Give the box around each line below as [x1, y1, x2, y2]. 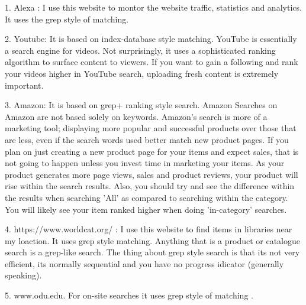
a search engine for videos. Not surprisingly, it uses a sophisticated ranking [5, 44, 276, 56]
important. [5, 79, 44, 91]
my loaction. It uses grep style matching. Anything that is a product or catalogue [5, 234, 300, 246]
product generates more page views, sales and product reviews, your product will [5, 168, 298, 180]
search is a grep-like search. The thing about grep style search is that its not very [5, 246, 300, 258]
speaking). [5, 269, 42, 281]
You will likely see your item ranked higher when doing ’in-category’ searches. [5, 203, 287, 215]
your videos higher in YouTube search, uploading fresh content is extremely [5, 67, 279, 79]
